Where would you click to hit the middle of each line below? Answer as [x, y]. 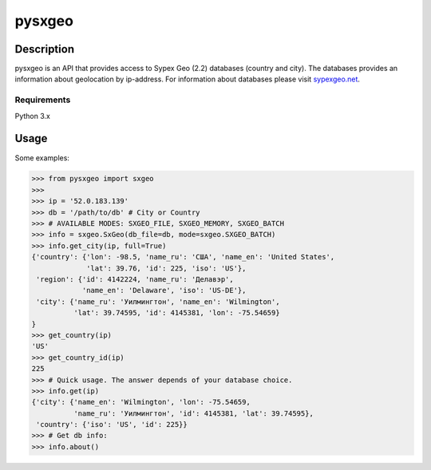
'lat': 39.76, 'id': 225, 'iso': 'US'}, [166, 268]
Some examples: [42, 158]
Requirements [43, 100]
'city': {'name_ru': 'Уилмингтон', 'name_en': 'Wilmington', [158, 302]
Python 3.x [33, 116]
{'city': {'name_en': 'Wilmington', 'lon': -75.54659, [141, 402]
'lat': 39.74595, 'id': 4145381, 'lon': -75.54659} [176, 313]
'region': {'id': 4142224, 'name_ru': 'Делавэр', [135, 279]
